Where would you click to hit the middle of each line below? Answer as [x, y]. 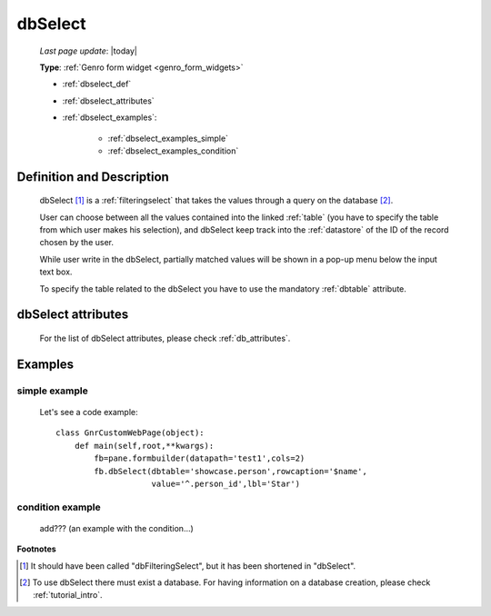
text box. [56, 272]
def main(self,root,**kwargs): [144, 446]
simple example [52, 391]
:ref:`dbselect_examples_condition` [173, 151]
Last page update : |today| [89, 51]
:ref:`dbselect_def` [97, 84]
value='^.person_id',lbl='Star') [225, 483]
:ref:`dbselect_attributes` [108, 101]
